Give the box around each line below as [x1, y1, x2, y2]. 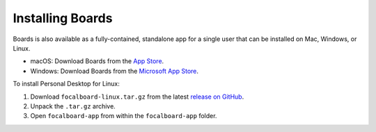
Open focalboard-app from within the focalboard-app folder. [30, 112, 217, 120]
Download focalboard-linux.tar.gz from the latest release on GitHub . [30, 92, 244, 101]
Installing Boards [13, 10, 113, 26]
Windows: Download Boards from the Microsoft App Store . [30, 67, 198, 75]
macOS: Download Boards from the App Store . [30, 57, 164, 65]
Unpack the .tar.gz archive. [30, 101, 116, 110]
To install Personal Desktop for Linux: [13, 80, 120, 88]
